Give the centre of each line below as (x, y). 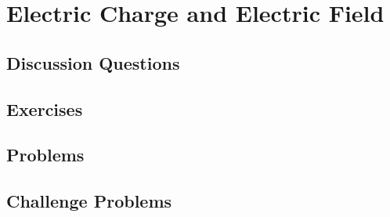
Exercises (45, 108)
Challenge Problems (89, 201)
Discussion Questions (93, 62)
